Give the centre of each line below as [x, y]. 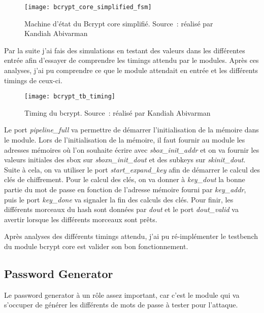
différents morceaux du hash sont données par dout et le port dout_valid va [121, 209]
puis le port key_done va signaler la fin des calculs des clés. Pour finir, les [119, 199]
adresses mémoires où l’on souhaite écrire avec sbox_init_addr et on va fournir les [132, 149]
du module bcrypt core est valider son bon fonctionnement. [96, 246]
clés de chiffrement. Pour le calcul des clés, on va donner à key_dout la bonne [125, 179]
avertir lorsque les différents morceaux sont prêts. [81, 219]
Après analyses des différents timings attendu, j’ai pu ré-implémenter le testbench [131, 236]
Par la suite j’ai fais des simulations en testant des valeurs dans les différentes [125, 50]
